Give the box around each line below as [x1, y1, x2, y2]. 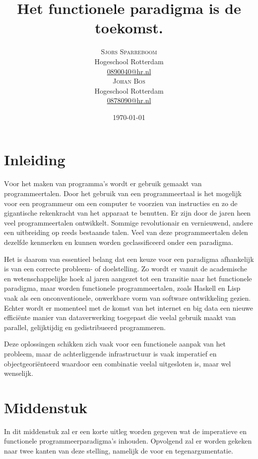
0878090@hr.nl [107, 95, 151, 106]
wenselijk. [4, 368, 33, 378]
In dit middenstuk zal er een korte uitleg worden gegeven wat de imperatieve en [4, 426, 247, 436]
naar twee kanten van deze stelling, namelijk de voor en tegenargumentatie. [4, 446, 233, 456]
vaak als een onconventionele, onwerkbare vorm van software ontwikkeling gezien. [4, 292, 251, 303]
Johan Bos [113, 76, 145, 86]
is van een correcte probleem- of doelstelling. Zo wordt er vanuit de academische [4, 263, 247, 274]
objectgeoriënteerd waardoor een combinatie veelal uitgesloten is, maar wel [4, 358, 231, 368]
